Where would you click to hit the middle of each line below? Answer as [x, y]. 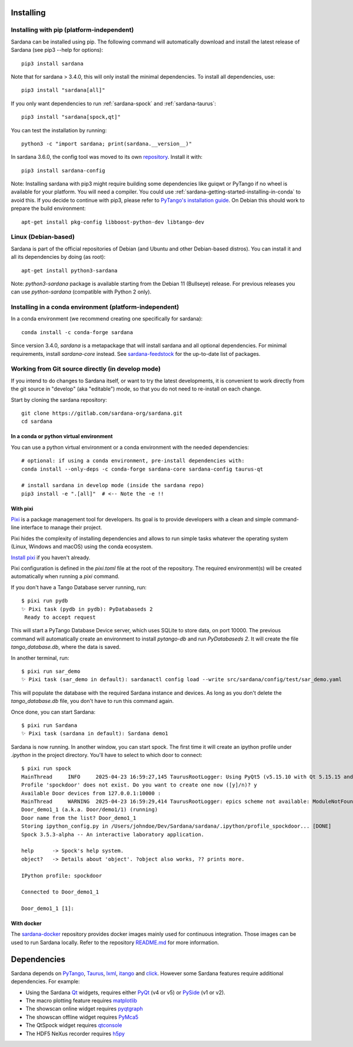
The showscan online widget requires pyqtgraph [84, 1009]
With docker [26, 923]
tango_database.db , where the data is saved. [66, 647]
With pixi [22, 508]
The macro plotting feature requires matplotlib [81, 1001]
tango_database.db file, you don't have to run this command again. [92, 701]
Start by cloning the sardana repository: [59, 399]
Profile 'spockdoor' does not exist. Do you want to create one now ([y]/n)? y [139, 785]
